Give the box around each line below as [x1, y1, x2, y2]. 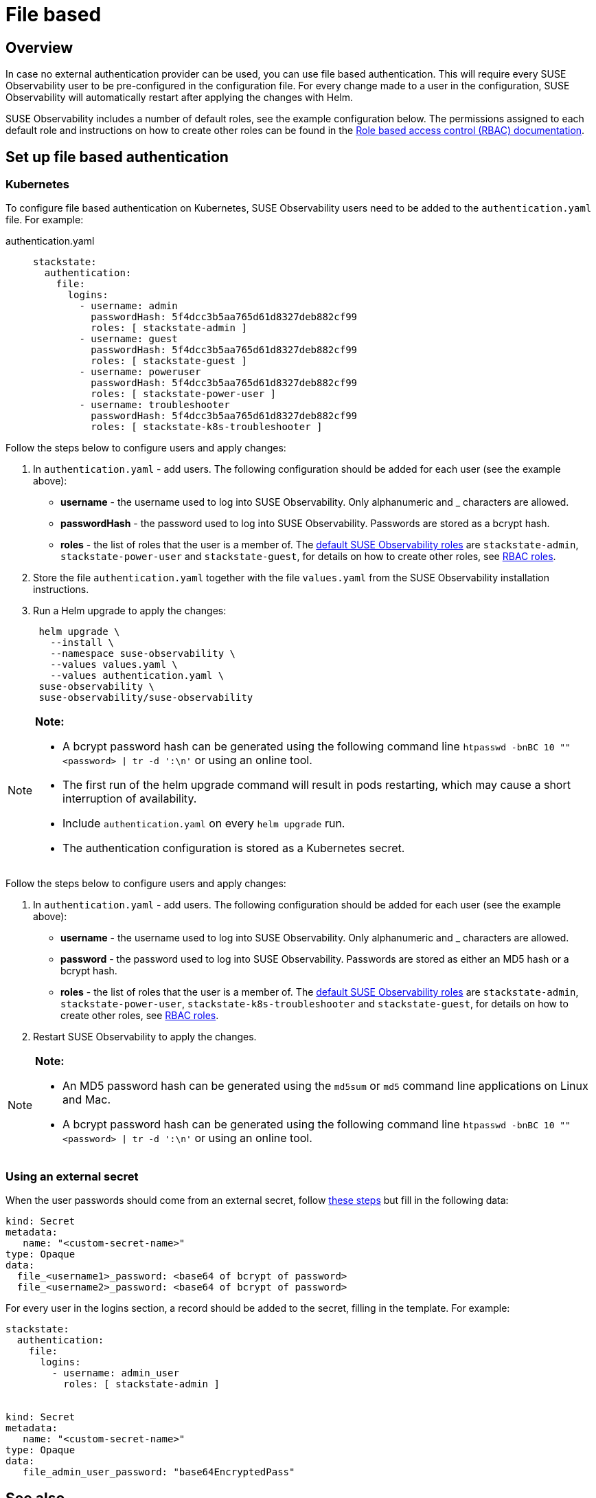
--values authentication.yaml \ [50, 670, 225, 682]
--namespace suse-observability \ [50, 648, 236, 660]
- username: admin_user [51, 1367, 179, 1379]
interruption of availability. [62, 792, 197, 806]
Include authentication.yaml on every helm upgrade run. [62, 816, 345, 831]
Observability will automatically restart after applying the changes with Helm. [5, 91, 354, 104]
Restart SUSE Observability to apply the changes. [33, 1031, 257, 1043]
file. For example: [5, 214, 84, 226]
